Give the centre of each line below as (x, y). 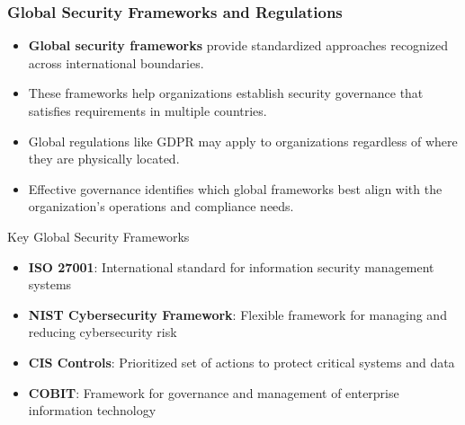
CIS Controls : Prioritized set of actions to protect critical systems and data (241, 362)
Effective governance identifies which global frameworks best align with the (235, 188)
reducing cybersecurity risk (103, 332)
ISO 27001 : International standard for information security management (231, 266)
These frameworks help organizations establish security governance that (226, 93)
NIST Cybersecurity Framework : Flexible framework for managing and (237, 314)
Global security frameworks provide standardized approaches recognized (238, 45)
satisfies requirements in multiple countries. (148, 111)
